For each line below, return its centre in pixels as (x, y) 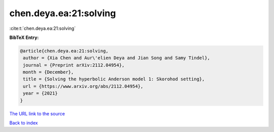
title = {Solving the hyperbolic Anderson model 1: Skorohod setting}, (114, 79)
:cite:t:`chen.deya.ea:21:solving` (43, 28)
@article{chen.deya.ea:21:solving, (64, 51)
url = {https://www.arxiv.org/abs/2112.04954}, (83, 86)
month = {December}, (48, 72)
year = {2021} (40, 93)
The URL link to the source (37, 113)
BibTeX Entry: (24, 37)
